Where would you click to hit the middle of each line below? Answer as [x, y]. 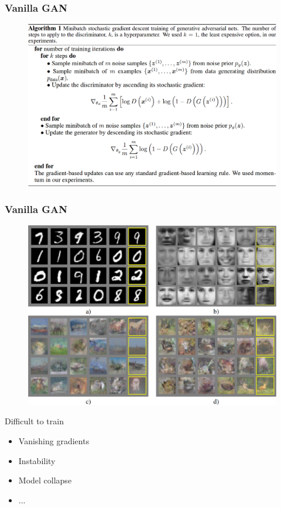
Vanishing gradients [54, 441]
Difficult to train [34, 421]
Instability [37, 460]
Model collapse [45, 480]
